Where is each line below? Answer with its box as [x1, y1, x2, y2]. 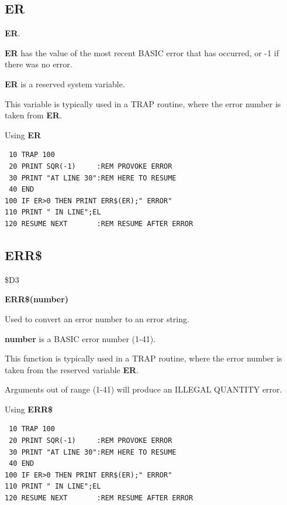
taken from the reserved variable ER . [5, 363, 139, 376]
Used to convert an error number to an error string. [5, 312, 189, 325]
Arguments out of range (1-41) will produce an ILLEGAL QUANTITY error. [5, 383, 282, 395]
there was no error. [5, 58, 72, 70]
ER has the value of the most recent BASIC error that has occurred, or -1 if [5, 46, 279, 59]
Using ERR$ [5, 402, 53, 415]
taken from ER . [5, 109, 62, 121]
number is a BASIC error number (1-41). [5, 332, 156, 344]
